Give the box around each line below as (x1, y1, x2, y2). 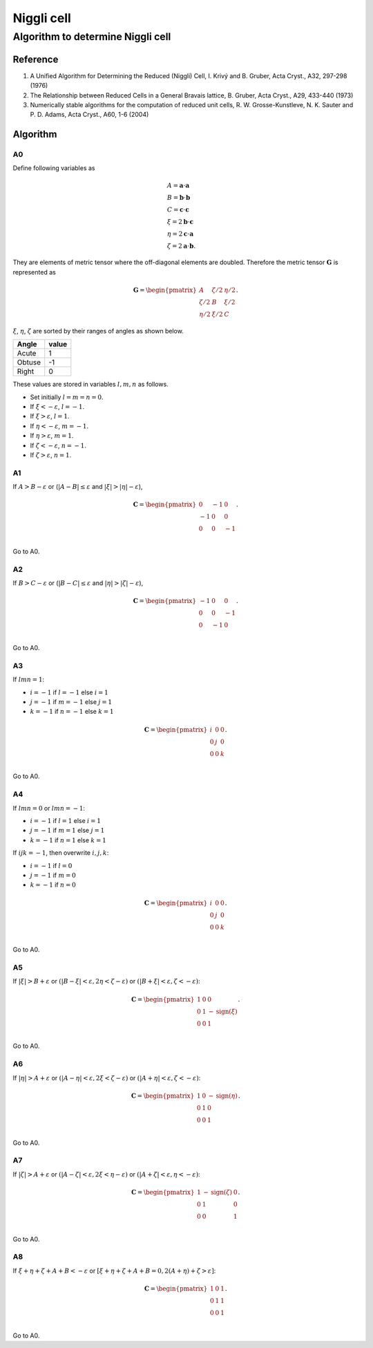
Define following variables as (12, 164, 95, 172)
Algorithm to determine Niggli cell (12, 30, 171, 43)
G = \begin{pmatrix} (133, 286, 197, 294)
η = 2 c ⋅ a (166, 230, 193, 238)
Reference (12, 53, 59, 65)
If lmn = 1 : (12, 675, 45, 684)
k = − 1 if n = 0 (30, 880, 76, 889)
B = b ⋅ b (166, 194, 191, 201)
